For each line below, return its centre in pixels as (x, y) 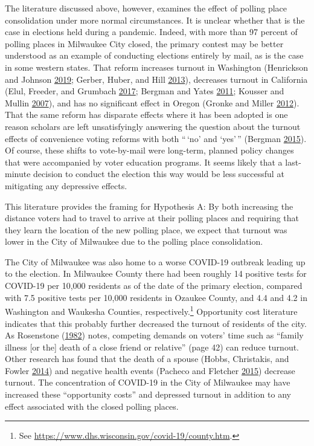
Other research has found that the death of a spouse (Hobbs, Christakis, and (147, 359)
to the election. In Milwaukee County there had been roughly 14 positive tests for (156, 273)
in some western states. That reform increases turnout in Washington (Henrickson (157, 67)
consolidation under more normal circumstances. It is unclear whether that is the (155, 20)
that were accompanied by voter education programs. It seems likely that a (144, 162)
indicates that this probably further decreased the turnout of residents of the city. (156, 323)
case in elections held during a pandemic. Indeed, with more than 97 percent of (151, 32)
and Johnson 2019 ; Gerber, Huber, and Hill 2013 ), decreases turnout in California (156, 79)
